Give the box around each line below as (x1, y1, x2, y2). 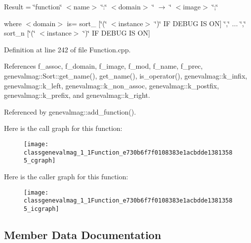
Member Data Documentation (4, 227, 162, 242)
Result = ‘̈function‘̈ (4, 1, 62, 11)
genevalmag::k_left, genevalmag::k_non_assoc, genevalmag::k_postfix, (4, 80, 219, 90)
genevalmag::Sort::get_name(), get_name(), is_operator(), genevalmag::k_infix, (4, 70, 248, 81)
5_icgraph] (24, 205, 59, 212)
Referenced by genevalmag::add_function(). (4, 106, 136, 117)
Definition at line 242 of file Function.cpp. (4, 44, 131, 54)
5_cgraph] (24, 157, 56, 164)
